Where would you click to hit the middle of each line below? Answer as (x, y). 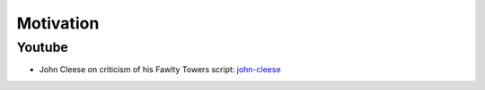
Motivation (58, 23)
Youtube (43, 47)
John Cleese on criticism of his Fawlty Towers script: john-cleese (160, 70)
